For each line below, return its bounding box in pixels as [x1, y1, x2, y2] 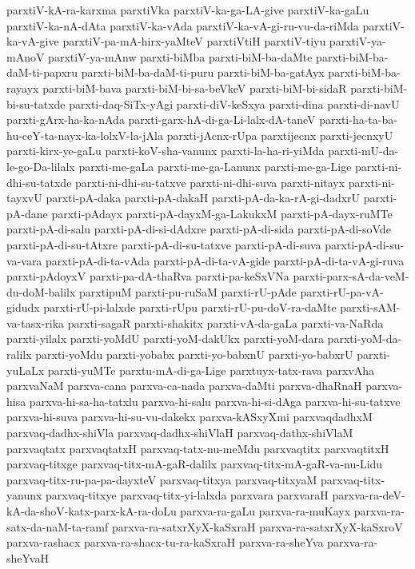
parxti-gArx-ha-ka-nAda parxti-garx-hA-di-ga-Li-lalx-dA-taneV [6, 111, 316, 128]
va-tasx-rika [6, 314, 65, 331]
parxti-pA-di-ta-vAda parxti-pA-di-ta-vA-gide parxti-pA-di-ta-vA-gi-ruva [46, 252, 405, 269]
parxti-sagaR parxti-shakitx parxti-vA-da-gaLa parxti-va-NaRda [67, 314, 384, 331]
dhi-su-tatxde [6, 173, 72, 190]
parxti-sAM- [340, 299, 401, 316]
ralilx [6, 346, 32, 363]
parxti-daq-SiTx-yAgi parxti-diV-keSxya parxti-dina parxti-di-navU [69, 95, 400, 112]
